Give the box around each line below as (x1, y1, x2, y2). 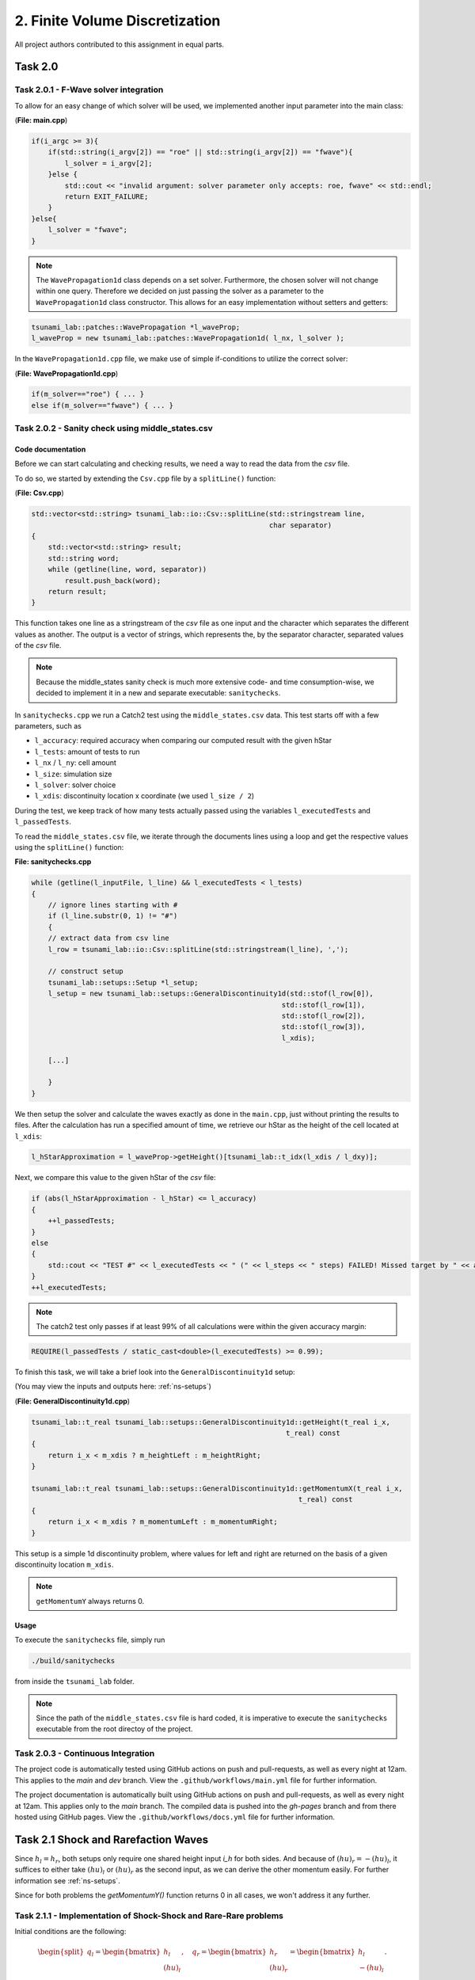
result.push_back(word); (64, 576, 161, 585)
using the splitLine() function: (14, 842, 124, 851)
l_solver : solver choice (34, 780, 116, 790)
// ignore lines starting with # (47, 901, 178, 910)
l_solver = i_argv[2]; (64, 158, 154, 168)
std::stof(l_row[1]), (281, 1000, 366, 1009)
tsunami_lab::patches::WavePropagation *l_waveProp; (31, 322, 241, 332)
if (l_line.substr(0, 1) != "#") (47, 912, 178, 920)
